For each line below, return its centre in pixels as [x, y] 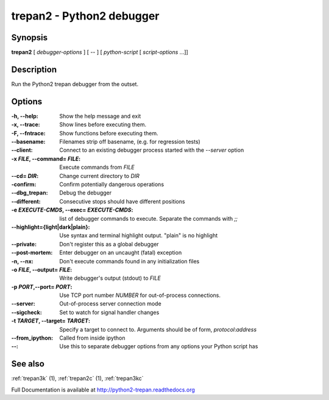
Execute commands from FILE [97, 167]
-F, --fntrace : [28, 133]
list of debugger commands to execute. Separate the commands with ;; [148, 218]
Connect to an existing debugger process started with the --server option [152, 150]
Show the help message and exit [100, 116]
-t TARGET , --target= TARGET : [51, 321]
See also [28, 364]
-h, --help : [25, 116]
